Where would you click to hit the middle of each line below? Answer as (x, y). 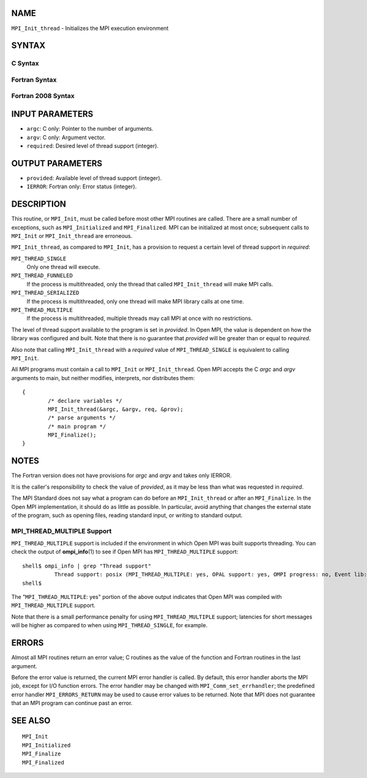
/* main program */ (77, 426)
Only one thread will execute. (63, 267)
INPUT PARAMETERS (52, 114)
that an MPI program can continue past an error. (72, 703)
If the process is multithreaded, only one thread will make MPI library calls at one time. (135, 301)
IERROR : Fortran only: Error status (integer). (82, 186)
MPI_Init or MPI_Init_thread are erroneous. (72, 235)
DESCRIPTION (39, 204)
